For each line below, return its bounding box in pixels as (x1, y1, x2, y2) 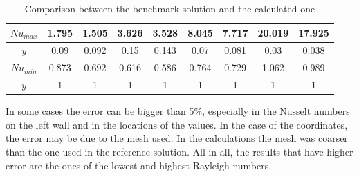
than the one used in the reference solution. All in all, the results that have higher (6, 145, 353, 158)
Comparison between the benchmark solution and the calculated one (24, 1, 315, 15)
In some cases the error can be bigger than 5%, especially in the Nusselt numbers (6, 104, 350, 118)
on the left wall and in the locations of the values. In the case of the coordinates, (6, 117, 348, 131)
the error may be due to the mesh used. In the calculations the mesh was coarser (6, 131, 348, 145)
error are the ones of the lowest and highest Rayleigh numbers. (6, 158, 272, 172)
